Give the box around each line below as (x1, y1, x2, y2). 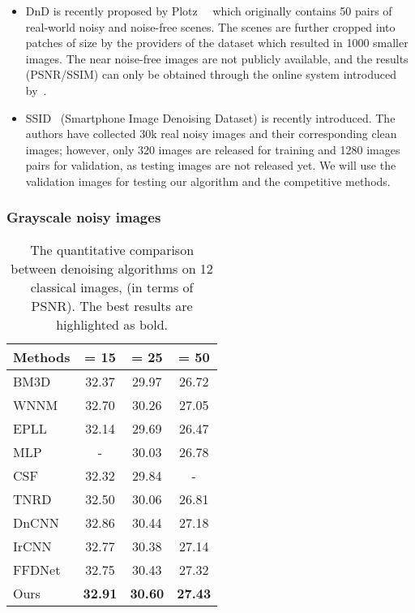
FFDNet (13, 559, 61, 579)
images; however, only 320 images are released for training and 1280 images (25, 140, 400, 158)
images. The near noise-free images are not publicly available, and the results (25, 50, 409, 67)
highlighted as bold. (56, 314, 169, 334)
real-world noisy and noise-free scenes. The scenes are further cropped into (25, 18, 396, 35)
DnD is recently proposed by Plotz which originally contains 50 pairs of (25, 2, 392, 19)
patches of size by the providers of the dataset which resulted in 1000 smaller (25, 34, 409, 51)
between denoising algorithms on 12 (11, 258, 213, 278)
